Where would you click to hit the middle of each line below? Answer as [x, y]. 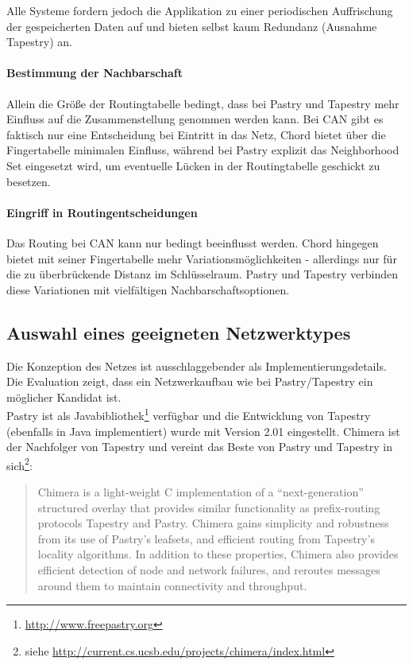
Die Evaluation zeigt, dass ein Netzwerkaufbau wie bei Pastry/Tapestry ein [190, 381]
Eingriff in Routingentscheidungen [102, 212]
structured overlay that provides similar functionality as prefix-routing [209, 507]
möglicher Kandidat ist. [64, 397]
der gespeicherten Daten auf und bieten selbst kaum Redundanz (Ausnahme [192, 26]
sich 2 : [19, 464]
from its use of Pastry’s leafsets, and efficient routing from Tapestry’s [206, 538]
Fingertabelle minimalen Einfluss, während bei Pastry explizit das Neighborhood [203, 150]
